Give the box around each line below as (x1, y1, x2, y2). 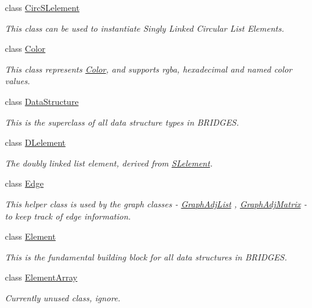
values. (5, 74, 31, 87)
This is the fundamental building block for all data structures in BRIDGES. (5, 250, 288, 263)
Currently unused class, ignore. (5, 291, 121, 304)
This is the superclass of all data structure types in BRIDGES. (5, 115, 239, 128)
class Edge (5, 177, 44, 190)
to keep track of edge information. (5, 209, 131, 222)
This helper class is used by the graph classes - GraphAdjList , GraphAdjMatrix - (5, 197, 307, 210)
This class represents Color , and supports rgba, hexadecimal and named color (5, 62, 292, 75)
